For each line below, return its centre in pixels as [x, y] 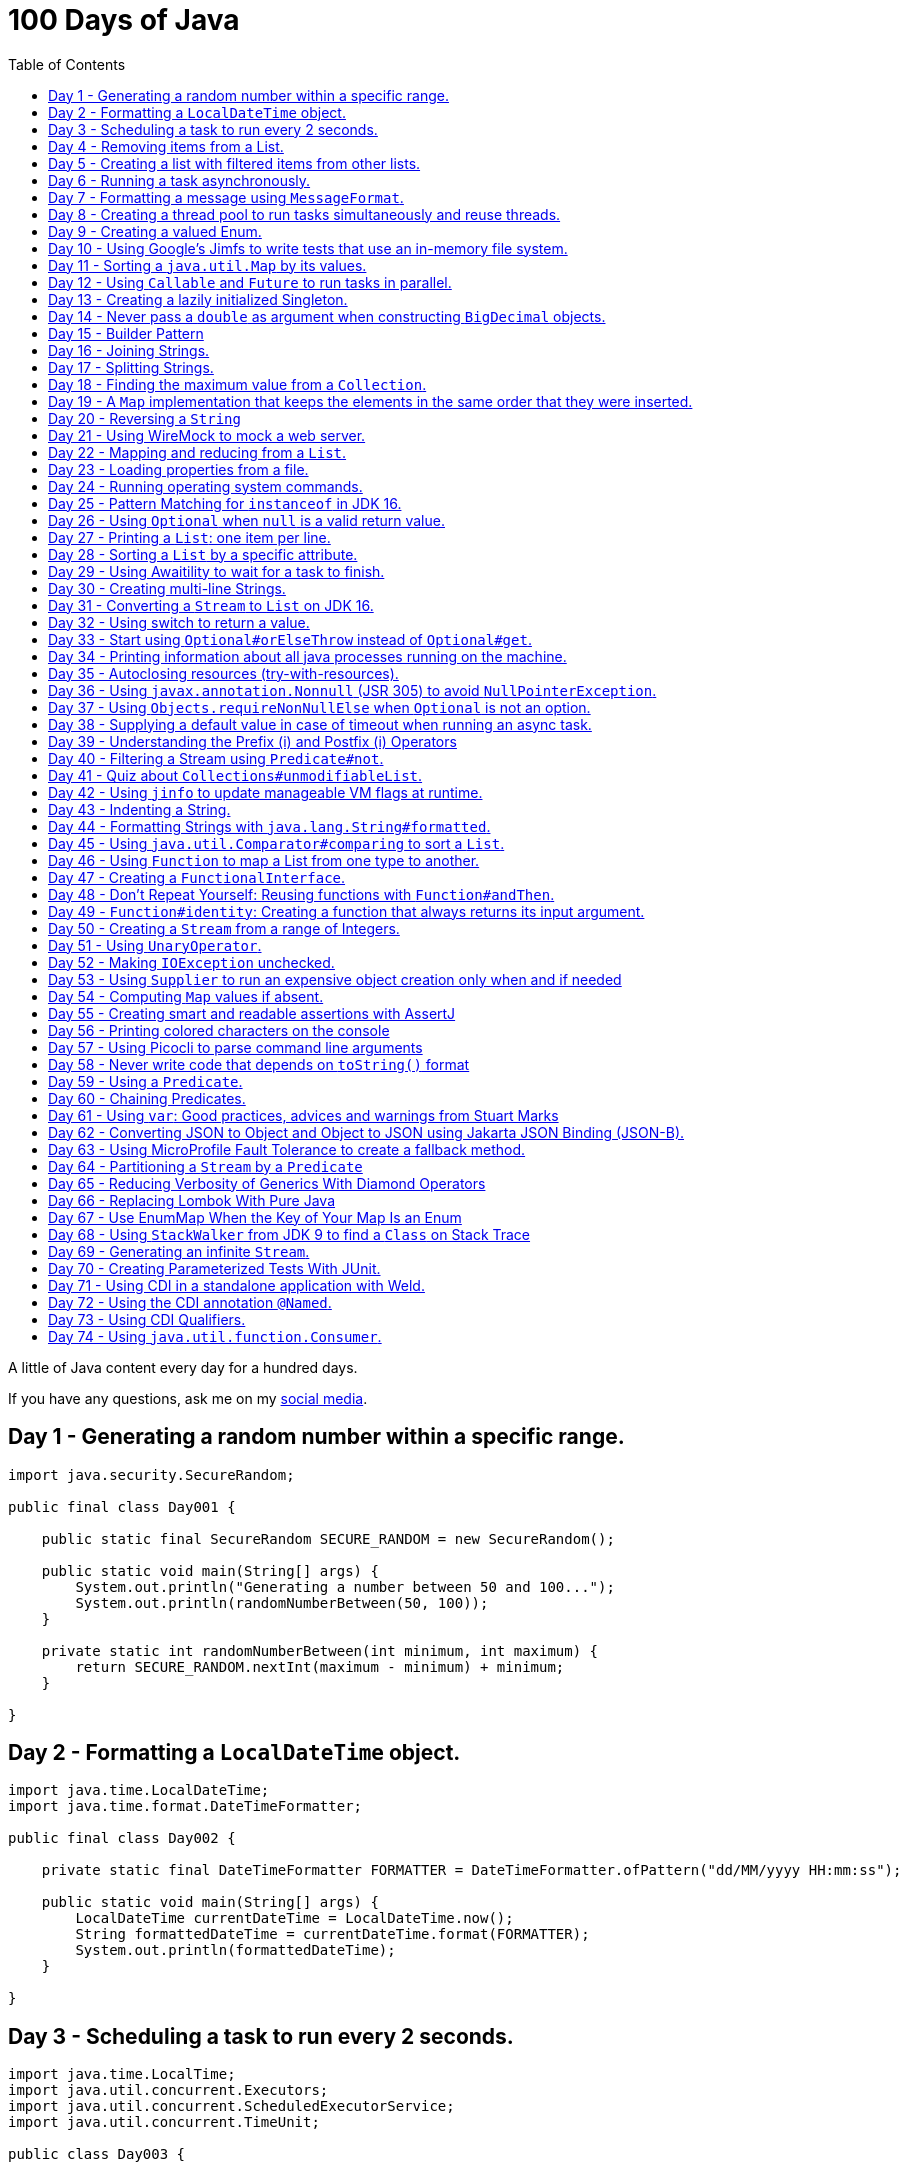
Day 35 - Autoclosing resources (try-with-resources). [223, 673]
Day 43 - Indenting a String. [139, 809]
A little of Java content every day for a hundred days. [183, 1367]
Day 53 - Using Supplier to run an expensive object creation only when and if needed [335, 979]
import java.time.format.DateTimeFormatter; [185, 1806]
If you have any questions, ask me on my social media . [188, 1398]
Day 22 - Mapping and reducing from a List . [197, 452]
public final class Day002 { [122, 1838]
